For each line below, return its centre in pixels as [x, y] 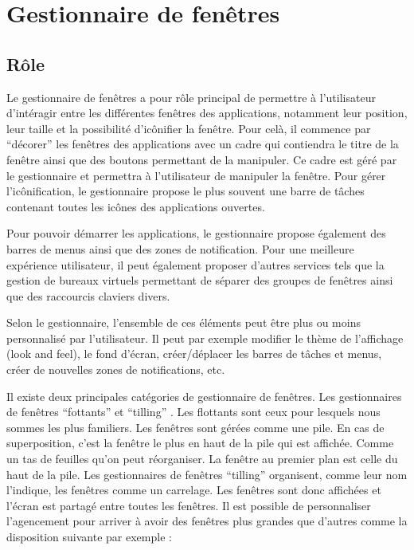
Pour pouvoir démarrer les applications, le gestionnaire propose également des [196, 233]
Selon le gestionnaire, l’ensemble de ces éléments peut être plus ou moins [184, 322]
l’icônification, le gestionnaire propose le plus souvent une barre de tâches [186, 191]
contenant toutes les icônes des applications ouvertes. [136, 206]
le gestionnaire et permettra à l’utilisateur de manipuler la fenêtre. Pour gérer [196, 175]
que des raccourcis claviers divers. [88, 295]
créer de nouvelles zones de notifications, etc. [116, 369]
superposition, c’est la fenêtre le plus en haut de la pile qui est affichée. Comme [200, 443]
